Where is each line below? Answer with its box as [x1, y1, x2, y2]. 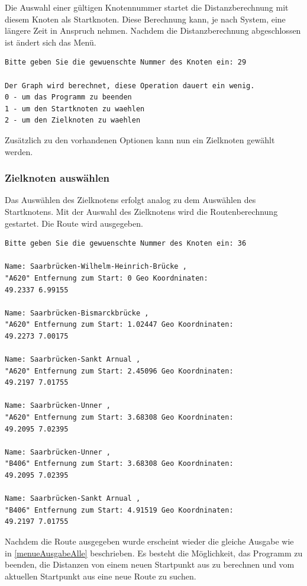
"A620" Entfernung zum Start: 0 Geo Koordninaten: [5, 273, 208, 282]
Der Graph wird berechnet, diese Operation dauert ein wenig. [5, 81, 255, 90]
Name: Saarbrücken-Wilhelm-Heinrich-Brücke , [5, 262, 187, 271]
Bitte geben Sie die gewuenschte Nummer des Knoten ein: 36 [5, 239, 247, 248]
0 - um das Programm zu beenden [5, 93, 132, 102]
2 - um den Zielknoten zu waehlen [5, 116, 141, 125]
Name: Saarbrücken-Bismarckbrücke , [5, 308, 149, 317]
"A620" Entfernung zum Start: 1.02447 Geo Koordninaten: [5, 320, 234, 329]
